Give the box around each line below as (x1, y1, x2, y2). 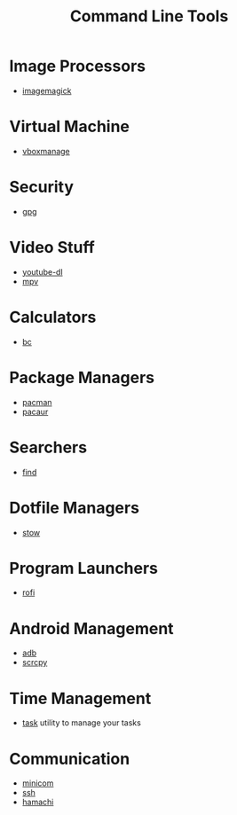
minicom (21, 778, 54, 788)
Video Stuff (9, 238, 95, 257)
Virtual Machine (9, 117, 130, 137)
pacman (21, 396, 52, 407)
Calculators (9, 307, 97, 327)
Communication (9, 748, 130, 769)
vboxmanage (21, 145, 71, 156)
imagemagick (21, 85, 72, 96)
